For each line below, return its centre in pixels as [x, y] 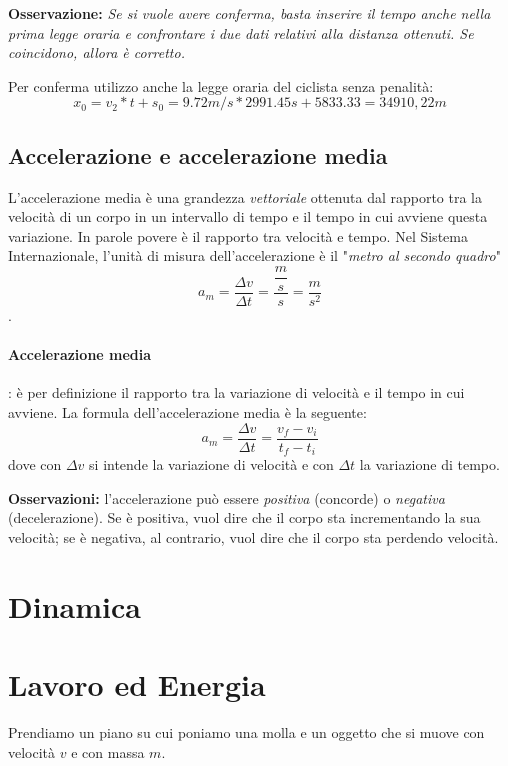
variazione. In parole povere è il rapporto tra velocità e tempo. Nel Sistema [238, 235]
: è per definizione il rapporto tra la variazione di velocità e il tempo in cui [236, 392]
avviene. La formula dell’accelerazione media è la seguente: [187, 412]
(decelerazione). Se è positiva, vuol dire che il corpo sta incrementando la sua [244, 517]
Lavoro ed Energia [137, 684]
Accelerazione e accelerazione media [198, 154]
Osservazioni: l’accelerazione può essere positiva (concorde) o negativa [226, 497]
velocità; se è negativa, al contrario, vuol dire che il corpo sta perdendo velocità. [253, 536]
